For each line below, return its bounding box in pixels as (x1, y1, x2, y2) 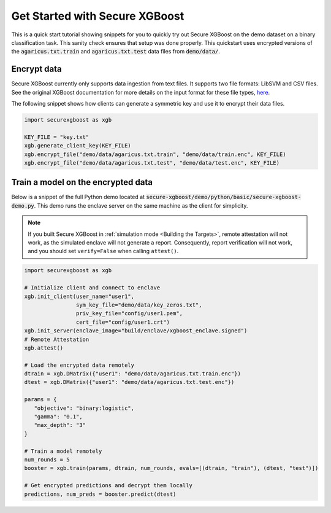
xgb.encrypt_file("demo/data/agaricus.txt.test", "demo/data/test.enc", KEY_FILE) (24, 159, 280, 166)
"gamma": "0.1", (34, 413, 83, 420)
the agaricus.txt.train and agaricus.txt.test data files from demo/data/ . (11, 48, 221, 55)
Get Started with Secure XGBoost (11, 9, 185, 23)
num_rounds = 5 (24, 456, 70, 463)
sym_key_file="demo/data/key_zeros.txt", (75, 301, 202, 308)
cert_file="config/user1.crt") (75, 318, 170, 326)
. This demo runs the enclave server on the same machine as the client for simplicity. (34, 202, 248, 209)
